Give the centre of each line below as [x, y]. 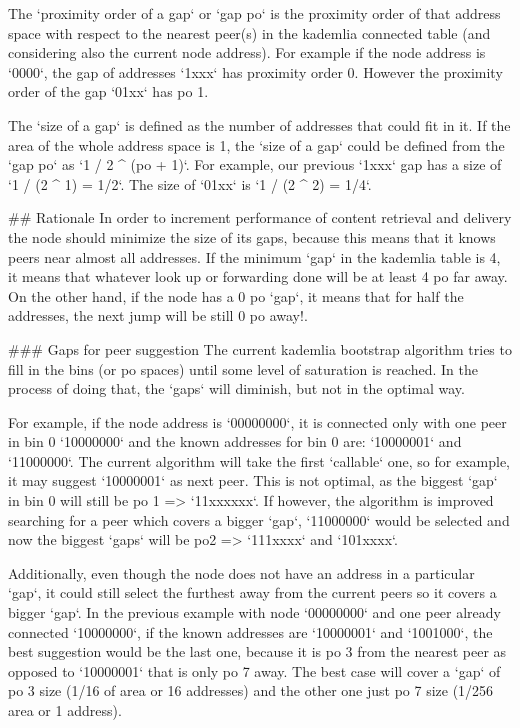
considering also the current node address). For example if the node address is [247, 52]
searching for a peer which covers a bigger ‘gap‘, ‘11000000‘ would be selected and [259, 519]
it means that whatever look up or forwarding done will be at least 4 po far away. [258, 276]
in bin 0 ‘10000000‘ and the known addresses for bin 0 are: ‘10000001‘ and [235, 441]
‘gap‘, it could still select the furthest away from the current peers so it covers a [252, 592]
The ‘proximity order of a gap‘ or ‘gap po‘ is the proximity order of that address [254, 13]
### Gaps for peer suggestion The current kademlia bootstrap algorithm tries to [260, 348]
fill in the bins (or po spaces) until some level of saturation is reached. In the [243, 368]
